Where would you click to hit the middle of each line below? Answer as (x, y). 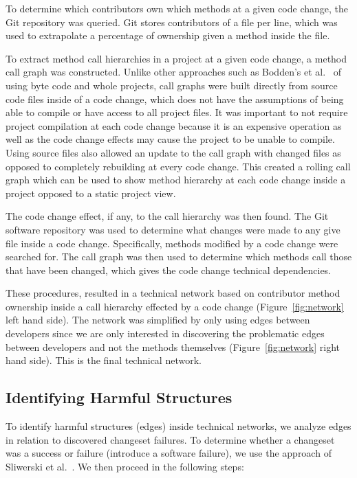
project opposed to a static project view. (91, 193)
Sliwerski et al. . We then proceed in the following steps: (125, 466)
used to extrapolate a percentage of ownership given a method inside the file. (168, 35)
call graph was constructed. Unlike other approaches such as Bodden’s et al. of (174, 72)
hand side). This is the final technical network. (104, 360)
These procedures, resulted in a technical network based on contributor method (173, 293)
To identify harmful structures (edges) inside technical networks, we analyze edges (178, 426)
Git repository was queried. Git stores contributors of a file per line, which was (172, 22)
